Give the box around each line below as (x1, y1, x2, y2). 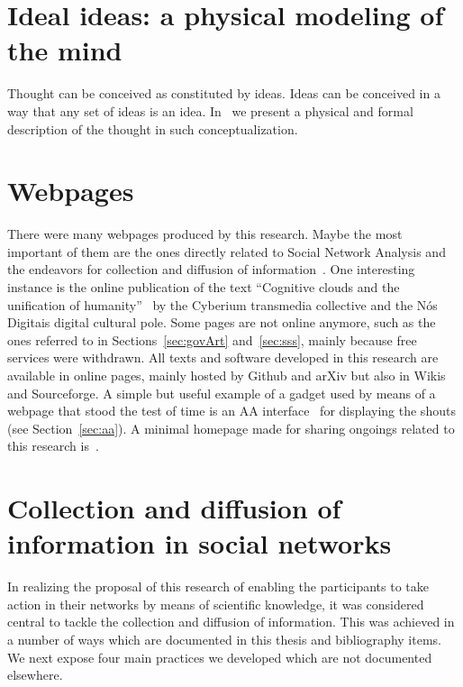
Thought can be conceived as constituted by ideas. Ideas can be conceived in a (7, 84, 440, 103)
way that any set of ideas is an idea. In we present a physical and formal (7, 101, 413, 120)
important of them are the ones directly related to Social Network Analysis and (7, 242, 446, 261)
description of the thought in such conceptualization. (7, 119, 298, 138)
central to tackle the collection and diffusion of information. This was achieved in (7, 612, 455, 631)
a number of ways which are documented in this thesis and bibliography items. (7, 630, 441, 649)
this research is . (7, 436, 99, 455)
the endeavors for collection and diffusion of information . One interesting (7, 260, 415, 279)
